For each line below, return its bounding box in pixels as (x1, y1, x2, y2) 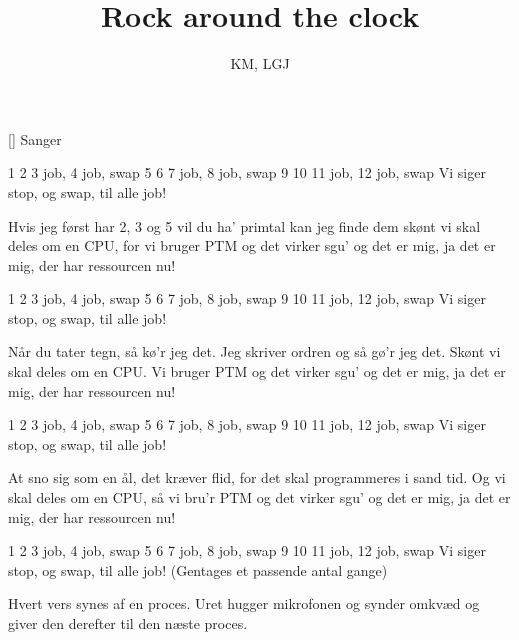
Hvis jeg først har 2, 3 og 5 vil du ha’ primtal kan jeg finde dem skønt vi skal (8, 215, 481, 236)
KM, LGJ (230, 53, 290, 74)
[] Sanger (8, 128, 62, 149)
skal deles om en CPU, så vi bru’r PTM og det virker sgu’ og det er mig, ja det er (8, 487, 511, 508)
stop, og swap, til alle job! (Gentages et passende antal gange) (8, 559, 388, 580)
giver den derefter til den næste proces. (8, 613, 248, 633)
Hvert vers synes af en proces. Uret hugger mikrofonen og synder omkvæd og (8, 593, 480, 614)
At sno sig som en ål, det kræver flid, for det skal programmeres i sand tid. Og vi (8, 467, 506, 488)
